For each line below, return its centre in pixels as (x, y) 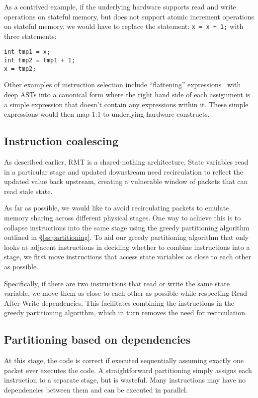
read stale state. (28, 191)
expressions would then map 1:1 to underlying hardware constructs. (107, 114)
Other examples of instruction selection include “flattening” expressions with (123, 85)
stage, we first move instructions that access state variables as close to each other (128, 257)
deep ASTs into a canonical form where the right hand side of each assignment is (127, 94)
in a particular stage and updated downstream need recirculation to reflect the (124, 171)
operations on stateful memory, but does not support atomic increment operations (129, 16)
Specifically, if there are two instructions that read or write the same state (117, 283)
